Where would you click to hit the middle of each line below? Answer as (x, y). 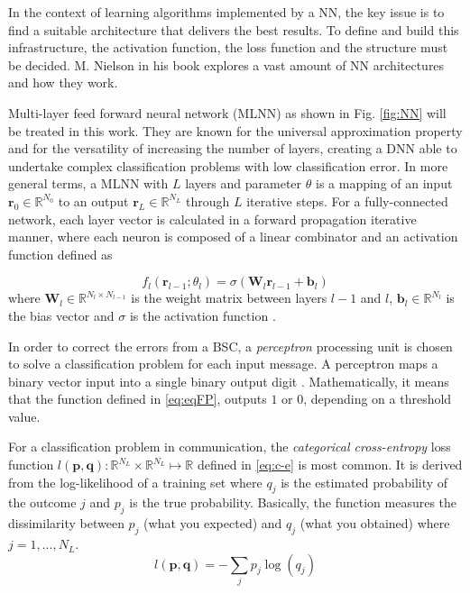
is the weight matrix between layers (229, 298)
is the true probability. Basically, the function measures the (293, 502)
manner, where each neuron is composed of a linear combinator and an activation (233, 237)
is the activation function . (203, 315)
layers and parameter (244, 183)
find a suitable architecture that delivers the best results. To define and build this (234, 29)
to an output (93, 201)
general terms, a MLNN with (88, 183)
